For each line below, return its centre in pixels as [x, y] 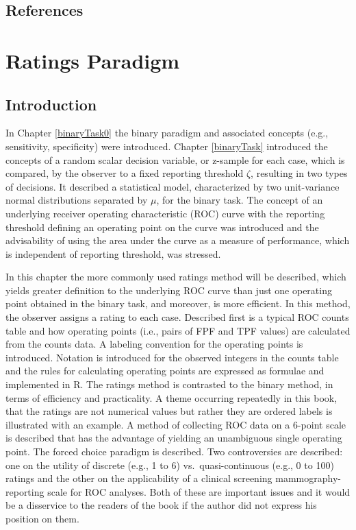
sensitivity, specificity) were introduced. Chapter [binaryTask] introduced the [167, 146]
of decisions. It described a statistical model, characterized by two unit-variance [173, 186]
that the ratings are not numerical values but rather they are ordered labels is [169, 411]
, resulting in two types [299, 173]
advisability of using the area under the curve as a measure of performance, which [178, 240]
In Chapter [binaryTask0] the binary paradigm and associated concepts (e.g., [167, 133]
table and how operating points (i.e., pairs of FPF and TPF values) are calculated [178, 330]
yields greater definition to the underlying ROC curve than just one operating [169, 290]
